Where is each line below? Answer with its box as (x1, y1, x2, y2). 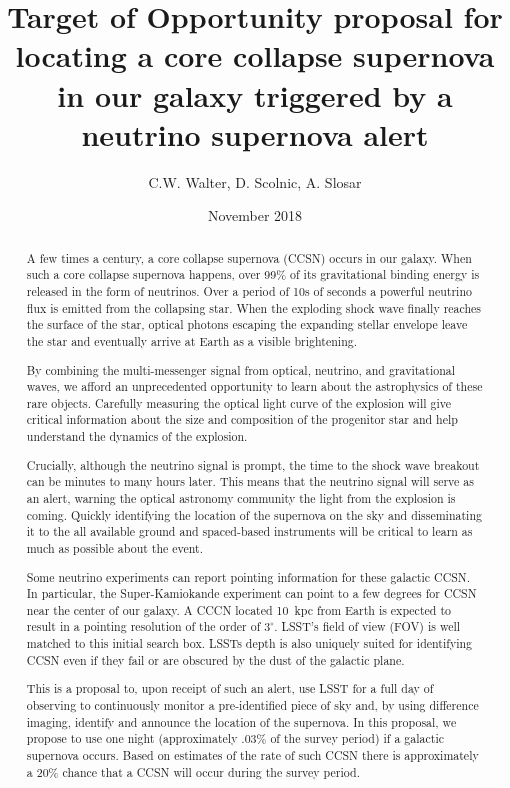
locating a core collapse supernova (15, 35, 495, 76)
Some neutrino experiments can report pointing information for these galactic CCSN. (26, 568, 471, 585)
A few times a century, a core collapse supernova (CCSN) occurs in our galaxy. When (26, 249, 472, 266)
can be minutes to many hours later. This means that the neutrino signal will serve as (26, 473, 474, 490)
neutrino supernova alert (81, 113, 429, 154)
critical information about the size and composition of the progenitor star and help (26, 411, 458, 428)
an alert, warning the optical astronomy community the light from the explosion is (26, 489, 456, 506)
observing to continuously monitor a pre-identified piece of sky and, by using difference (26, 696, 479, 713)
